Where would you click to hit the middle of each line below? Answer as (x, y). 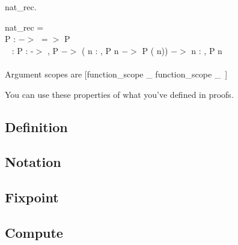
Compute (34, 232)
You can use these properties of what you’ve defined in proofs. (119, 94)
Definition (36, 126)
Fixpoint (32, 197)
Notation (33, 162)
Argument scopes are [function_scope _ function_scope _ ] (116, 74)
